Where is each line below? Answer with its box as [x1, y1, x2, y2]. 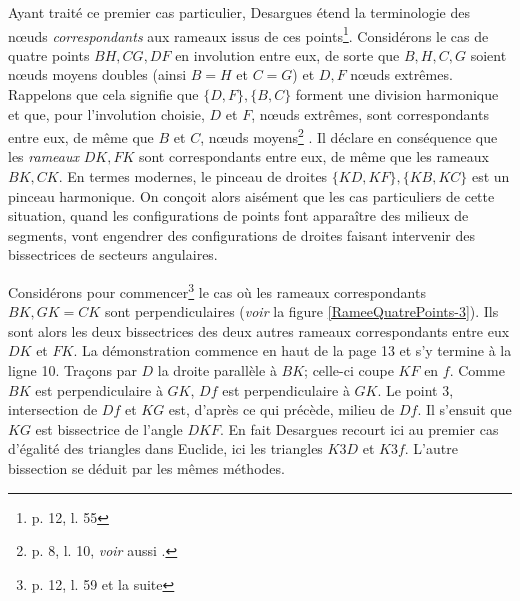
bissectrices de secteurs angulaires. [8, 244, 218, 265]
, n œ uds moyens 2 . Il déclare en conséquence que [200, 124, 498, 147]
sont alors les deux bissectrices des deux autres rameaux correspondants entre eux [8, 320, 510, 341]
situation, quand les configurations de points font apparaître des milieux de [8, 205, 469, 226]
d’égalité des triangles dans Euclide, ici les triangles [8, 438, 323, 459]
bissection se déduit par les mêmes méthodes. [8, 458, 285, 479]
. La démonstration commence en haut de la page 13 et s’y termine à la [73, 340, 512, 361]
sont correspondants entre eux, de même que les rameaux [138, 146, 489, 167]
